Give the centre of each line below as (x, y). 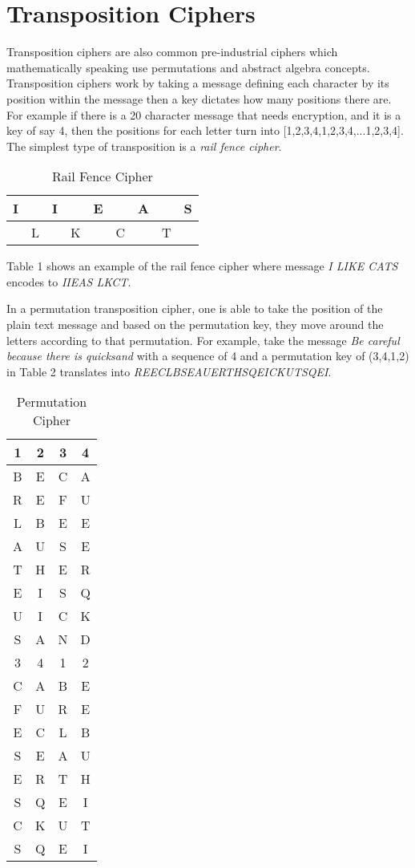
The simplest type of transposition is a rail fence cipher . (144, 146)
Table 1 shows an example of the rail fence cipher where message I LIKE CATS (202, 266)
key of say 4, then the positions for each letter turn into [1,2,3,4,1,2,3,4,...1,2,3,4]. (205, 130)
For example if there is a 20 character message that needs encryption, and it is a (204, 114)
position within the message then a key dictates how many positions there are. (199, 98)
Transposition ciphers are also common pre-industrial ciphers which (172, 52)
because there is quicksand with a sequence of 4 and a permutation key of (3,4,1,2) (208, 356)
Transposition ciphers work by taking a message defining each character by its (198, 83)
